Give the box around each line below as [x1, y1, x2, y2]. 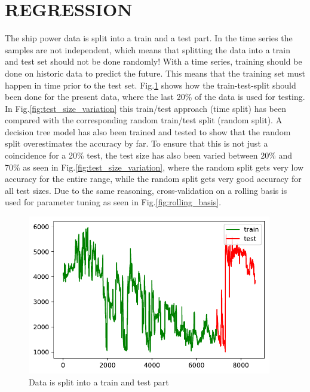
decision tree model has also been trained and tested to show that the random [5, 125, 291, 138]
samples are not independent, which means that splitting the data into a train [5, 43, 290, 56]
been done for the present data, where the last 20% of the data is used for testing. [5, 90, 305, 103]
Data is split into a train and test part [29, 375, 169, 388]
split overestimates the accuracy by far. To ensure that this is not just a [5, 137, 268, 150]
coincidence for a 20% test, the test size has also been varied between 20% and [5, 149, 293, 162]
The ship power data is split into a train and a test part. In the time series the [5, 32, 293, 44]
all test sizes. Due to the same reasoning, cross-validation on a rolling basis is [5, 184, 287, 196]
